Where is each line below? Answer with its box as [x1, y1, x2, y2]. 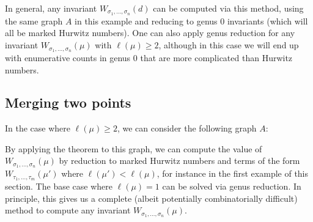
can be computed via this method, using [153, 2, 304, 14]
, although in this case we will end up [158, 39, 299, 51]
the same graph [5, 14, 63, 27]
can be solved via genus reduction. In [162, 180, 301, 193]
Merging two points [5, 93, 131, 112]
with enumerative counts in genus [5, 51, 131, 64]
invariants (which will [227, 14, 308, 27]
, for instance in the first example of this [156, 167, 309, 180]
